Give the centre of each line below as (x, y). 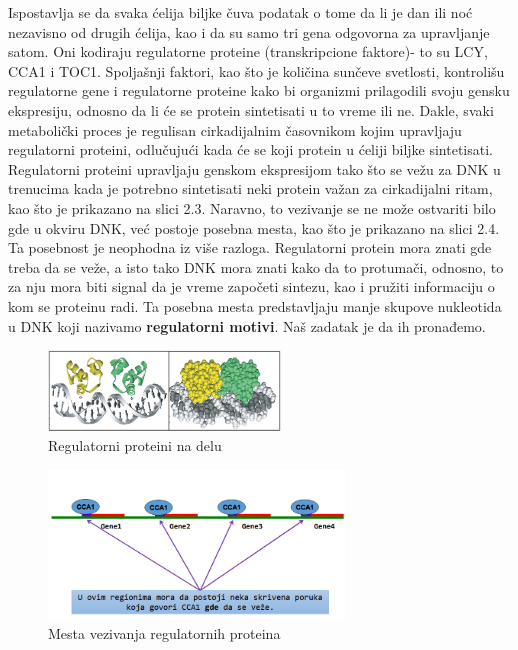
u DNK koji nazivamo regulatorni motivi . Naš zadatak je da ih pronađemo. (247, 325)
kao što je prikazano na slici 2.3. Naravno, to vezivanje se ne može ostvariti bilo (252, 207)
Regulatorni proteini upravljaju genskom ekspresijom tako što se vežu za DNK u (254, 168)
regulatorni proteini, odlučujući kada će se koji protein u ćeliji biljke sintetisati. (250, 149)
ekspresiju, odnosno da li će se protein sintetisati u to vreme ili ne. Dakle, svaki (251, 109)
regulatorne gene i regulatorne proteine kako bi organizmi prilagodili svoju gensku (259, 90)
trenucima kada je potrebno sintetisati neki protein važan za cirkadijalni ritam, (250, 188)
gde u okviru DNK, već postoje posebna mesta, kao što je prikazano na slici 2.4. (254, 227)
